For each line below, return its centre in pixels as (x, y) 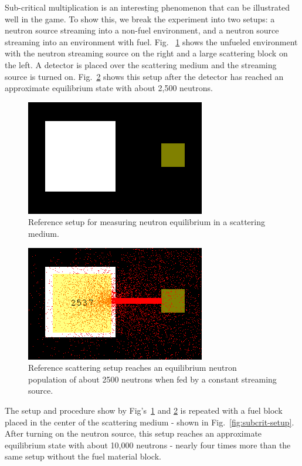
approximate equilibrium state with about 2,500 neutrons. (109, 88)
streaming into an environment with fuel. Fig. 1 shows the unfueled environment (151, 41)
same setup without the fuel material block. (83, 456)
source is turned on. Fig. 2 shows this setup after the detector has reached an (144, 76)
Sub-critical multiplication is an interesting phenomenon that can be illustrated (147, 7)
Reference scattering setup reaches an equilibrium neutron (133, 368)
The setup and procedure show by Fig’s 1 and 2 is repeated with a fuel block (144, 410)
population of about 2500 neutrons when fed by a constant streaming (152, 379)
